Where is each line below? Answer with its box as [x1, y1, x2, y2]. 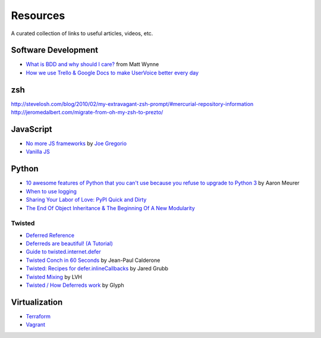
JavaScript [11, 124, 53, 134]
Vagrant [26, 321, 46, 328]
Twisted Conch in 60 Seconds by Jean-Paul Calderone [26, 256, 160, 264]
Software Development [11, 45, 99, 55]
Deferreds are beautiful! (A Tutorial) [26, 240, 113, 247]
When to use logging [26, 187, 77, 195]
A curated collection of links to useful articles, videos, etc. [11, 30, 153, 37]
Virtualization [11, 297, 63, 307]
